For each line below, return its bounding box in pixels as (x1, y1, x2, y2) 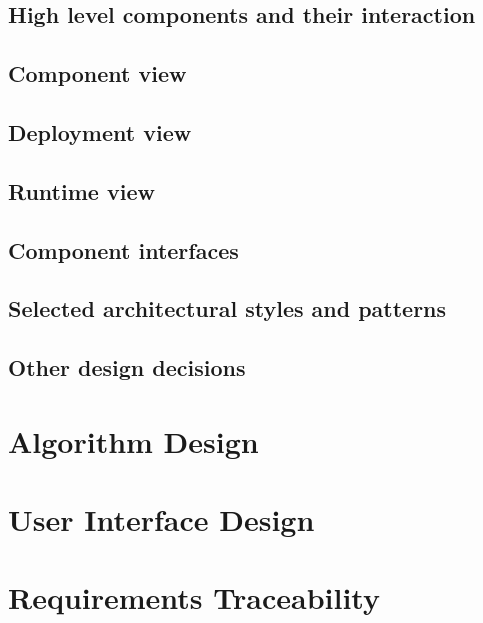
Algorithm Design (8, 420, 259, 461)
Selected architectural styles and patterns (8, 293, 447, 324)
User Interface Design (8, 499, 315, 540)
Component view (8, 58, 187, 89)
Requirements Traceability (8, 577, 380, 618)
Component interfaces (8, 234, 239, 265)
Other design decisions (8, 352, 246, 383)
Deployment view (8, 116, 192, 147)
